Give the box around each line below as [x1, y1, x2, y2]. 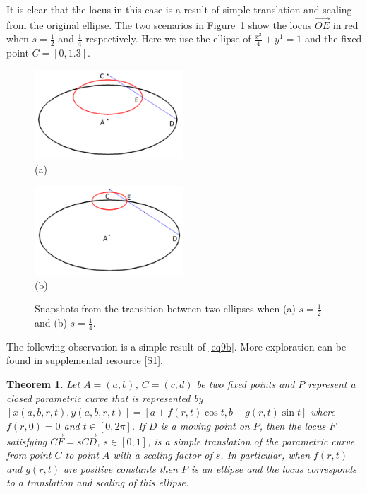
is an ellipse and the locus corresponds [191, 461, 356, 476]
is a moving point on [160, 418, 250, 433]
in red [332, 17, 359, 32]
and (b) [35, 315, 67, 330]
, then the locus [259, 418, 326, 433]
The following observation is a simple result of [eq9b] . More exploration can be [6, 339, 347, 353]
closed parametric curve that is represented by [6, 390, 203, 405]
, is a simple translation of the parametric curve [148, 433, 355, 448]
